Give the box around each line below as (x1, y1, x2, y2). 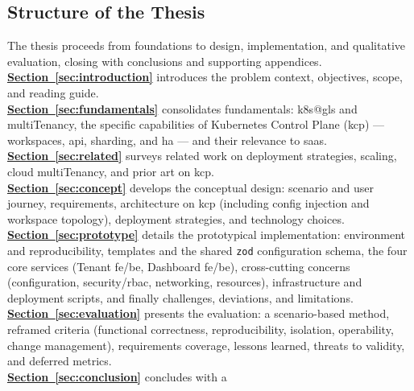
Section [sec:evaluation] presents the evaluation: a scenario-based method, (7, 305, 390, 322)
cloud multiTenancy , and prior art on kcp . (7, 163, 214, 179)
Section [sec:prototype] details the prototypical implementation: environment (7, 226, 406, 243)
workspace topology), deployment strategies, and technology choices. (7, 210, 345, 227)
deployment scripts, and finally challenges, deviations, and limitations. (7, 289, 354, 306)
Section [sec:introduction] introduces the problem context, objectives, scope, (7, 68, 403, 85)
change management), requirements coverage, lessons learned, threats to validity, (7, 336, 405, 353)
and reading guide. (7, 84, 99, 101)
